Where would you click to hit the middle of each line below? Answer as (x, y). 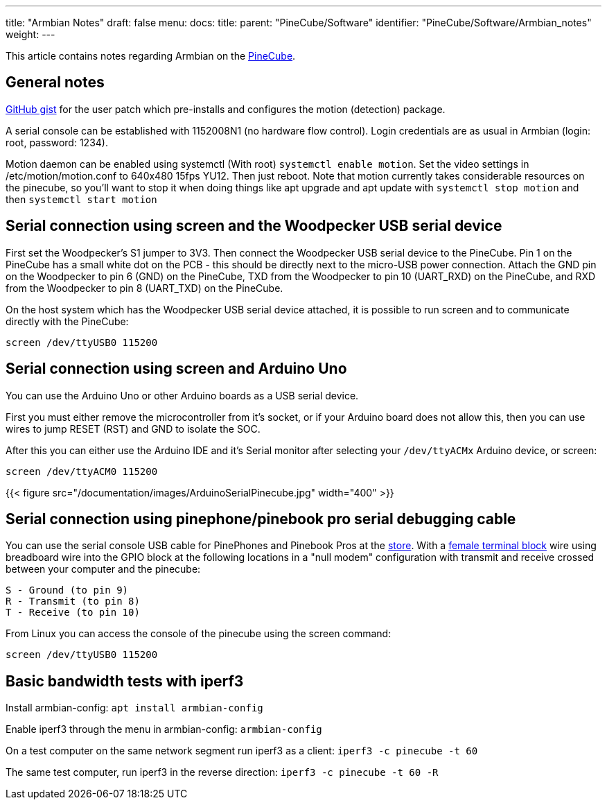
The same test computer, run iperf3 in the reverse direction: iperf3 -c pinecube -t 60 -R (222, 772)
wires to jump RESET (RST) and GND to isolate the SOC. (133, 429)
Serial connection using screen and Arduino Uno (176, 369)
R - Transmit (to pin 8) (73, 601)
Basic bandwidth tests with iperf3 (125, 681)
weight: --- (30, 34)
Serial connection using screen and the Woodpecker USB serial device (254, 226)
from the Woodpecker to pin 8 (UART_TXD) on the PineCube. (144, 288)
